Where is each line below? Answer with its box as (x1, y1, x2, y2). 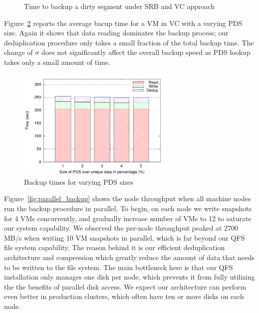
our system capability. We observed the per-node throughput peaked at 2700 (4, 223, 239, 233)
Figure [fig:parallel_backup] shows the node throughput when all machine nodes (4, 193, 251, 204)
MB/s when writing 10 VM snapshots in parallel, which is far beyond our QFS (4, 232, 245, 243)
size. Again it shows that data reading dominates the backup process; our (4, 27, 229, 38)
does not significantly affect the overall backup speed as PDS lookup (41, 47, 251, 57)
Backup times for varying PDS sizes (24, 176, 134, 187)
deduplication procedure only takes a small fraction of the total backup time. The (4, 37, 254, 47)
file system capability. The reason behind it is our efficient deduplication (4, 242, 225, 253)
